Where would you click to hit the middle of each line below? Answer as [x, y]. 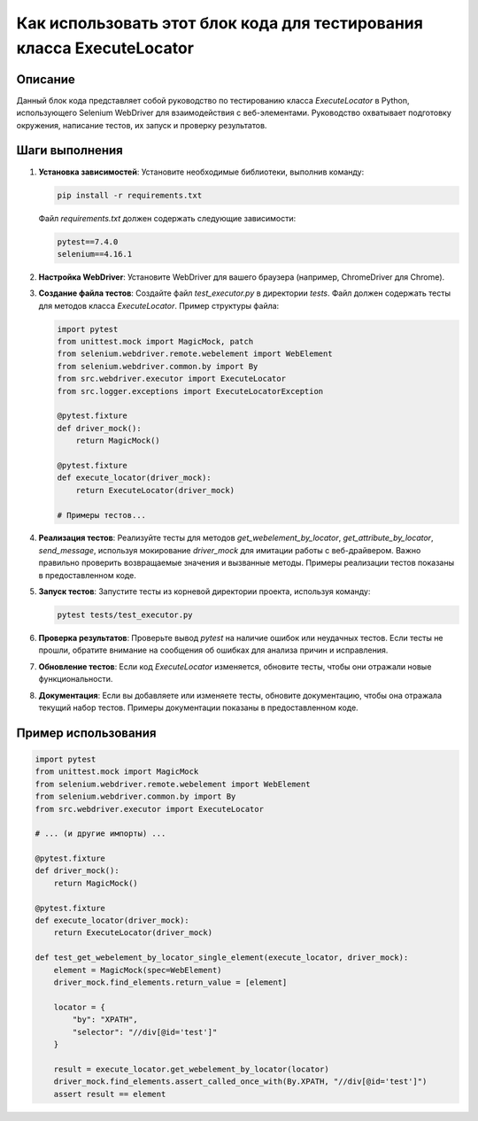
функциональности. [76, 679]
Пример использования [86, 733]
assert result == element [110, 1094]
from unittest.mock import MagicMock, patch [155, 342]
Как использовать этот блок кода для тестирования [220, 23]
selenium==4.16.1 [95, 254]
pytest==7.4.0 [88, 242]
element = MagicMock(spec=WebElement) [138, 970]
